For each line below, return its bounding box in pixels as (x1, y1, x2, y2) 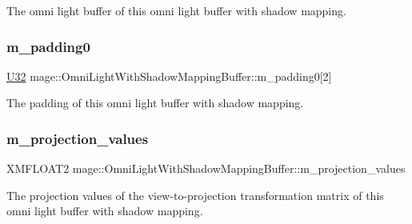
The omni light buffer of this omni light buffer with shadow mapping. (6, 2, 346, 18)
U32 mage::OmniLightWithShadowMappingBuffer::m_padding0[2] (6, 67, 332, 84)
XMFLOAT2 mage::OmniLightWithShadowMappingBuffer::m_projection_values (6, 160, 406, 177)
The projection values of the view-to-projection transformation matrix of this (6, 186, 384, 203)
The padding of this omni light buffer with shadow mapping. (6, 94, 304, 111)
